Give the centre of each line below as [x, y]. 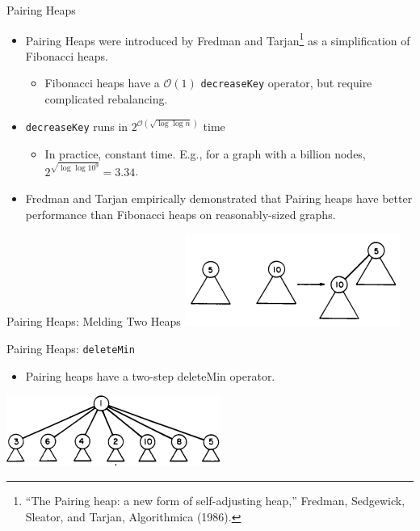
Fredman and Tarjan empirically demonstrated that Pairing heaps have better [219, 198]
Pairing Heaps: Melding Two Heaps [94, 321]
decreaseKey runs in [77, 126]
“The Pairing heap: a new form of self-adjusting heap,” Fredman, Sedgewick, [215, 500]
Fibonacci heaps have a [102, 83]
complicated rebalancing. [106, 99]
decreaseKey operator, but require [286, 83]
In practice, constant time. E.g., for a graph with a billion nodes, [205, 153]
